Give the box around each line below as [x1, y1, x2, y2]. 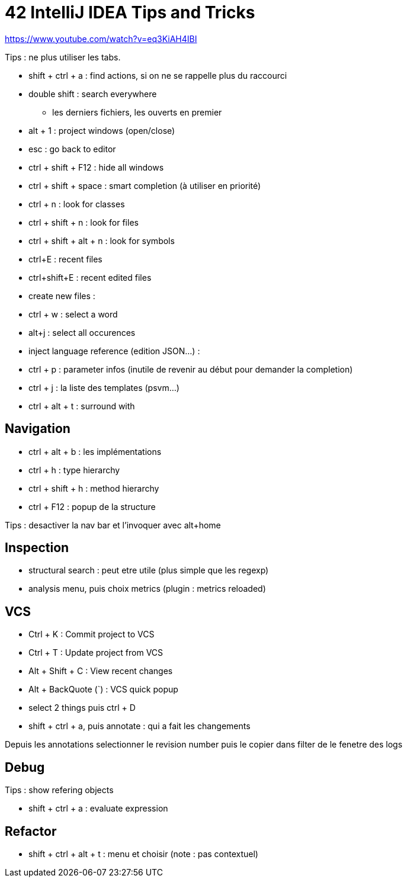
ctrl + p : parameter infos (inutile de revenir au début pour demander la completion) [28, 364, 353, 374]
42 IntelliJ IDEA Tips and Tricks [5, 2, 255, 23]
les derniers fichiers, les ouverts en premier [52, 107, 222, 117]
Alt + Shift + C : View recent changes [28, 666, 173, 676]
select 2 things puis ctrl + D [28, 703, 136, 713]
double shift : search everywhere [28, 88, 157, 99]
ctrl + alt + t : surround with [28, 400, 135, 411]
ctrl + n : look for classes [28, 198, 125, 209]
